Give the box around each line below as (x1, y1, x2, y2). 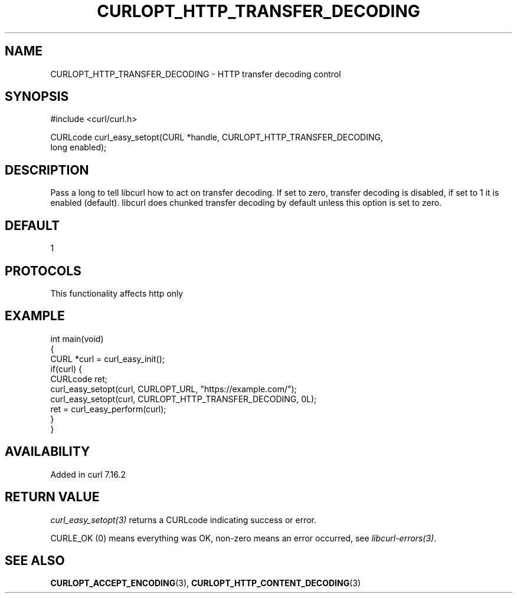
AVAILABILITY (5, 444, 90, 459)
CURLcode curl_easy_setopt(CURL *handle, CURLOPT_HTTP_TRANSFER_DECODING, (50, 132, 383, 143)
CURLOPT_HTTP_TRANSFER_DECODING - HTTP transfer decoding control (50, 68, 341, 79)
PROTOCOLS (5, 263, 81, 278)
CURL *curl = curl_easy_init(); (50, 353, 165, 364)
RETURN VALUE (5, 489, 100, 505)
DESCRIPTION (5, 162, 89, 178)
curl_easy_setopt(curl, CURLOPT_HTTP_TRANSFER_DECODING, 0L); (50, 393, 317, 404)
